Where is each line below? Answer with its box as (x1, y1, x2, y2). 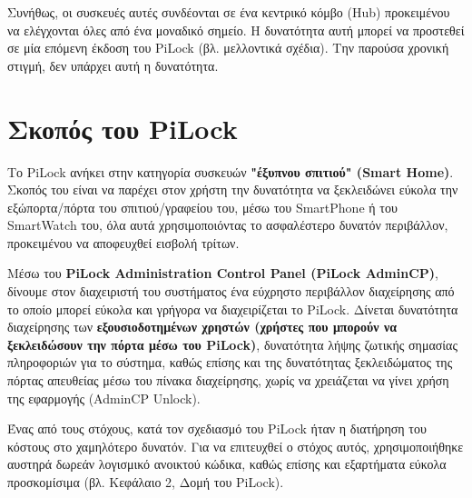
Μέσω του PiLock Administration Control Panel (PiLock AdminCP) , (7, 264, 438, 283)
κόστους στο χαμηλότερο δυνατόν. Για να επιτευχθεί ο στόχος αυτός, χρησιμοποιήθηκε (7, 436, 464, 455)
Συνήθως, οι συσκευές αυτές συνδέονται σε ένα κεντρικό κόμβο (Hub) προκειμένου (7, 3, 450, 21)
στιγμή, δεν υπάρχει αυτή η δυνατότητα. (7, 55, 219, 75)
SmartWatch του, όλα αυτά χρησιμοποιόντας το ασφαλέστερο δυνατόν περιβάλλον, (7, 215, 448, 234)
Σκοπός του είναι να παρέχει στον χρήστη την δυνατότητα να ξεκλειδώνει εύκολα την (7, 180, 458, 199)
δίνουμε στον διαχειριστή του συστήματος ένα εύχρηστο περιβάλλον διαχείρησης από (7, 282, 455, 301)
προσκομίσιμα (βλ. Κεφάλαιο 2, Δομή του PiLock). (7, 473, 284, 491)
